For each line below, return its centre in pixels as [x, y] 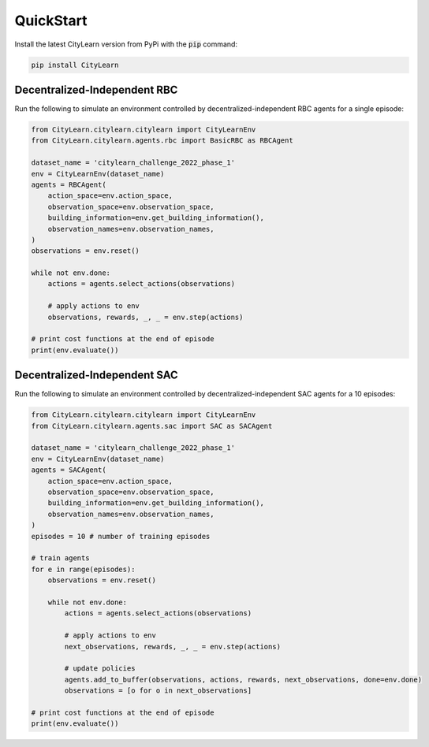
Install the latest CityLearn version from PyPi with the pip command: [126, 44]
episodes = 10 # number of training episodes [121, 536]
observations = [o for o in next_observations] [158, 691]
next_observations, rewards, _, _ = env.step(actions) [173, 647]
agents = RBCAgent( [69, 184]
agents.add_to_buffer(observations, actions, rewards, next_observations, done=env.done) [243, 679]
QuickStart [51, 20]
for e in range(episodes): [83, 569]
